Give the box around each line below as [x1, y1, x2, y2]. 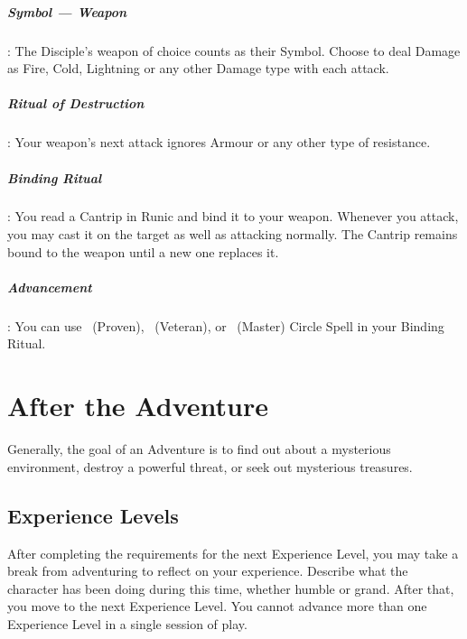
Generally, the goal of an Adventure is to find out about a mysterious [7, 440, 391, 458]
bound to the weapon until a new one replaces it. [7, 242, 279, 261]
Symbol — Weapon [7, 2, 127, 21]
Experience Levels [7, 501, 179, 529]
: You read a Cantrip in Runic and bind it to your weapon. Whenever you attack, [7, 207, 459, 226]
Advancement [7, 277, 92, 296]
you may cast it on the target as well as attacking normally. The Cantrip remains [7, 225, 458, 244]
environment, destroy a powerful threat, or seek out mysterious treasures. [7, 457, 413, 476]
